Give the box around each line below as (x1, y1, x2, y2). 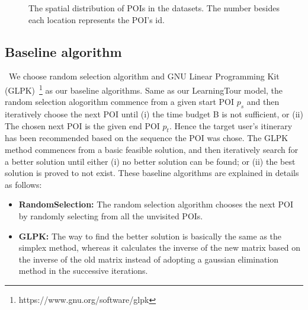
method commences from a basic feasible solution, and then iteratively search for (5, 143, 299, 156)
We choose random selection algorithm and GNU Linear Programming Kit (8, 70, 280, 82)
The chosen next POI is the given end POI (5, 119, 160, 132)
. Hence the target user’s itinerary (169, 119, 293, 132)
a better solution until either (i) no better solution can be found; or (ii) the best (5, 155, 296, 167)
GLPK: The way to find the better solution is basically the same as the (18, 229, 282, 242)
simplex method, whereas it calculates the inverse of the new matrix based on (18, 241, 301, 254)
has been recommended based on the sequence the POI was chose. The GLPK (5, 132, 288, 144)
